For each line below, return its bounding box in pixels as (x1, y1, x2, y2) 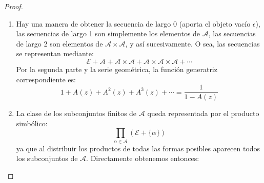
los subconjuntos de (16, 153, 78, 164)
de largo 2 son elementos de (16, 38, 103, 49)
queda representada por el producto (147, 108, 259, 119)
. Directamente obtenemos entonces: (86, 153, 199, 164)
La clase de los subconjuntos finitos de (16, 108, 137, 119)
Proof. (4, 1, 23, 11)
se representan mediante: (16, 48, 94, 59)
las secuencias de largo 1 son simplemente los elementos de (16, 28, 200, 39)
